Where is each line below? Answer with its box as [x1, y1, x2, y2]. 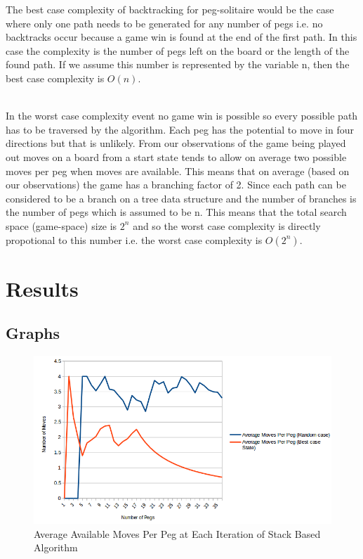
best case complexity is [6, 70, 105, 85]
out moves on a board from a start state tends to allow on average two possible [6, 149, 347, 164]
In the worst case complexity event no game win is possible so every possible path [6, 108, 358, 123]
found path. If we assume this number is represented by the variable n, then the [6, 57, 350, 72]
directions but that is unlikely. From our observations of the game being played [6, 136, 346, 150]
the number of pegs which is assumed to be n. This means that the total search [6, 205, 347, 219]
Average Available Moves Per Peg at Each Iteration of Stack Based [34, 526, 321, 541]
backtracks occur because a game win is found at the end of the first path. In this [6, 30, 357, 44]
